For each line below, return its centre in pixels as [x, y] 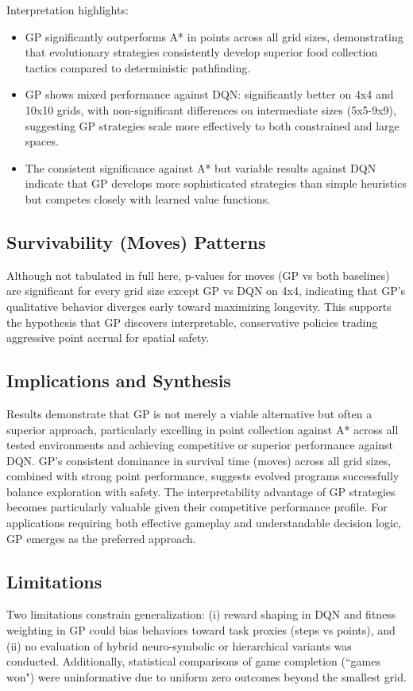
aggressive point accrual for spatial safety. [108, 338]
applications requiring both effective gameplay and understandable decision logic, [204, 523]
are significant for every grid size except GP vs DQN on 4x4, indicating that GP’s [206, 291]
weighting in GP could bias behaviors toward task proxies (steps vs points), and [201, 630]
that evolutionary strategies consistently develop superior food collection [201, 52]
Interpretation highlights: [68, 10]
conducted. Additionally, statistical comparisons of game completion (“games [193, 661]
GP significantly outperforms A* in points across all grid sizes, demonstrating [214, 36]
